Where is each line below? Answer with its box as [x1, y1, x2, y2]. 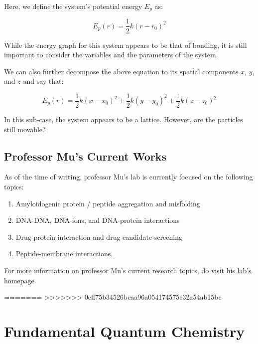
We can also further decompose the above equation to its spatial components [4, 66, 239, 76]
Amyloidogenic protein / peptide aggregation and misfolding [15, 198, 200, 208]
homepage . [4, 275, 36, 285]
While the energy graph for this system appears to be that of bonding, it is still [4, 39, 247, 50]
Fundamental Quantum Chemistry [4, 321, 245, 341]
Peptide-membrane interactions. [15, 248, 113, 259]
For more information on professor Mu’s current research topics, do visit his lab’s [4, 265, 252, 275]
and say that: [23, 76, 64, 86]
